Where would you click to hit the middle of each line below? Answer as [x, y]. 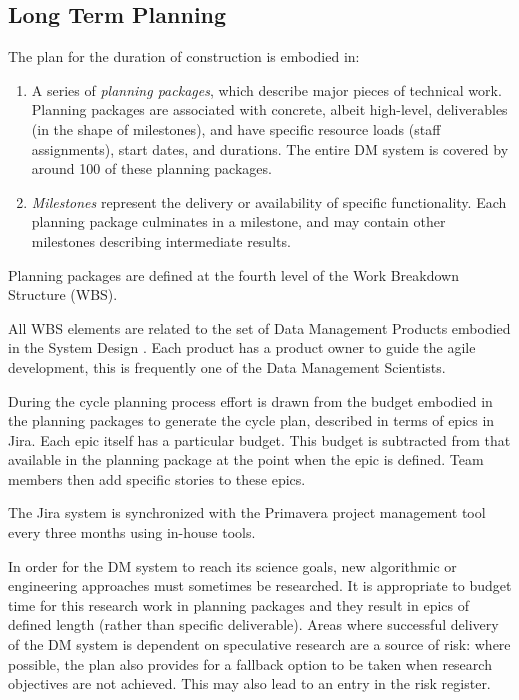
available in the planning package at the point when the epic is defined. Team [246, 459]
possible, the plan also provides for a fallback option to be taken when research [250, 663]
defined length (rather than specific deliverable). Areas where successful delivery [253, 624]
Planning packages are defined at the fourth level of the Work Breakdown [233, 274]
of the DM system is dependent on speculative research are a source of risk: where [259, 644]
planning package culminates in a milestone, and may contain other [238, 221]
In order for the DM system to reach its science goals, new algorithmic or [232, 565]
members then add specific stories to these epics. [157, 478]
